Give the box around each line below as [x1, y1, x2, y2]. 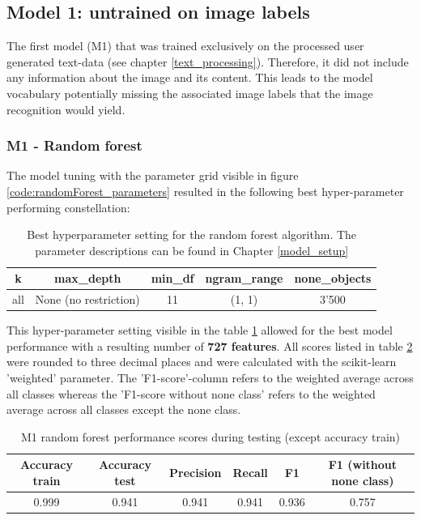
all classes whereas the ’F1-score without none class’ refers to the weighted [6, 385, 376, 402]
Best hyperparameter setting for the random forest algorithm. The [27, 226, 357, 243]
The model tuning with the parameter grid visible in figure [6, 167, 299, 184]
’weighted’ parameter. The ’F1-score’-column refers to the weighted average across [6, 369, 414, 386]
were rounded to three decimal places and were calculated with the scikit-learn [6, 353, 397, 370]
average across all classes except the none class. [6, 401, 241, 418]
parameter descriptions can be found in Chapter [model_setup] [35, 241, 349, 258]
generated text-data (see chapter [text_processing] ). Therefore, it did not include [6, 53, 409, 70]
